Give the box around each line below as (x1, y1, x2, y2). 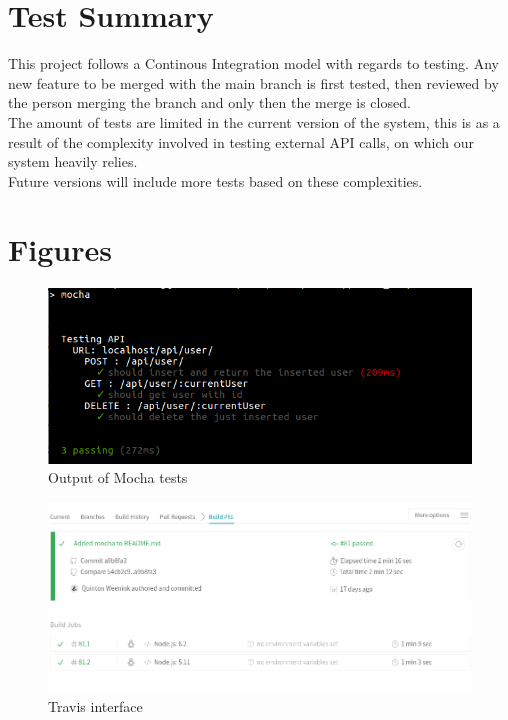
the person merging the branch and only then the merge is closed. (8, 92, 411, 113)
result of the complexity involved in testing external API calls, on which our (8, 131, 475, 152)
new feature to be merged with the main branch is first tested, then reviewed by (8, 72, 499, 93)
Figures (8, 229, 112, 270)
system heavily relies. (8, 151, 138, 172)
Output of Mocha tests (48, 467, 188, 488)
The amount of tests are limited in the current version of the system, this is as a (8, 111, 500, 132)
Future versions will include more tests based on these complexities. (8, 170, 423, 191)
